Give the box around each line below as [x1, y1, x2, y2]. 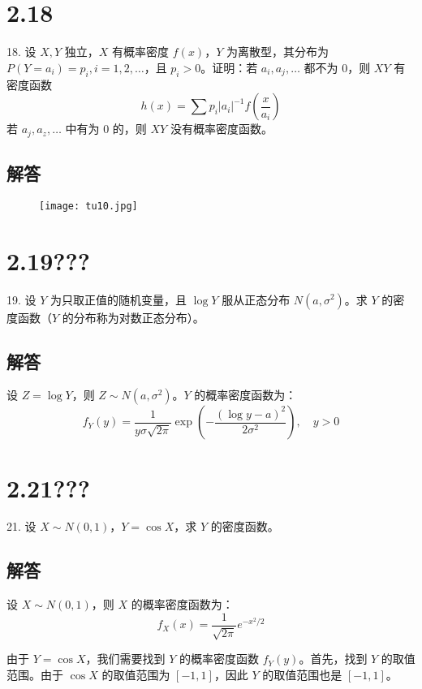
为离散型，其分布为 [226, 43, 329, 60]
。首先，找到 [299, 650, 368, 667]
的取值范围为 [101, 665, 170, 683]
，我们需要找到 [85, 650, 166, 667]
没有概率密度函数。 [170, 120, 273, 137]
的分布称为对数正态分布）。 [62, 308, 205, 325]
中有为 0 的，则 [65, 120, 147, 137]
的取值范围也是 [262, 665, 342, 683]
